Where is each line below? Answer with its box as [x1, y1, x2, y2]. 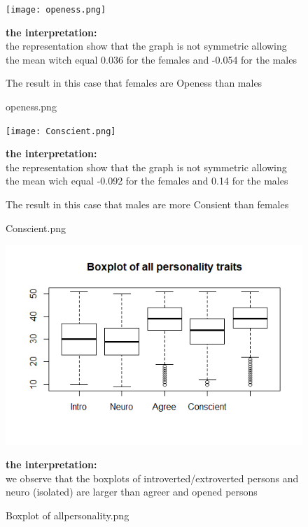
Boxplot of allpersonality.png [6, 507, 129, 522]
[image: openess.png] [6, 5, 106, 15]
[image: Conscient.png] [6, 126, 116, 136]
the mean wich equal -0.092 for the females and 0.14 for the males [6, 173, 288, 188]
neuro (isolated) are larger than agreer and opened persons [6, 484, 258, 499]
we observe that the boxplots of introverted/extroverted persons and [6, 470, 299, 485]
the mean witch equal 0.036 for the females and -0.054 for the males [6, 52, 297, 66]
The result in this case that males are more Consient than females [6, 197, 289, 212]
